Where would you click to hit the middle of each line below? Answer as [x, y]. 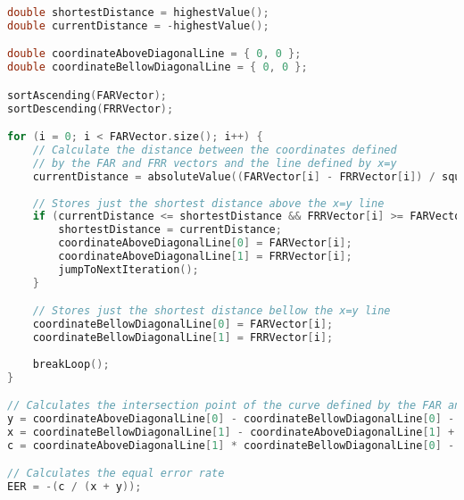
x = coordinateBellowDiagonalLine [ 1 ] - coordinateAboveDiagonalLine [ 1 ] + [231, 433]
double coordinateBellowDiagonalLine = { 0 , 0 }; [157, 67]
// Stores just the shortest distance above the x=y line [208, 203]
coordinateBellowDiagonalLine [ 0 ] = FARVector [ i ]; [183, 325]
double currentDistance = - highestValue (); [138, 25]
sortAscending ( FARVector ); [87, 95]
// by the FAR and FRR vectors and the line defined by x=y [215, 163]
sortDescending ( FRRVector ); [91, 108]
